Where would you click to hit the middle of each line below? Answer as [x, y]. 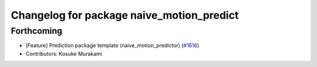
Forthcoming [37, 31]
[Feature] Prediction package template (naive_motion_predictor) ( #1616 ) [112, 45]
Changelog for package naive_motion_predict [125, 15]
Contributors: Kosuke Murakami [64, 54]
